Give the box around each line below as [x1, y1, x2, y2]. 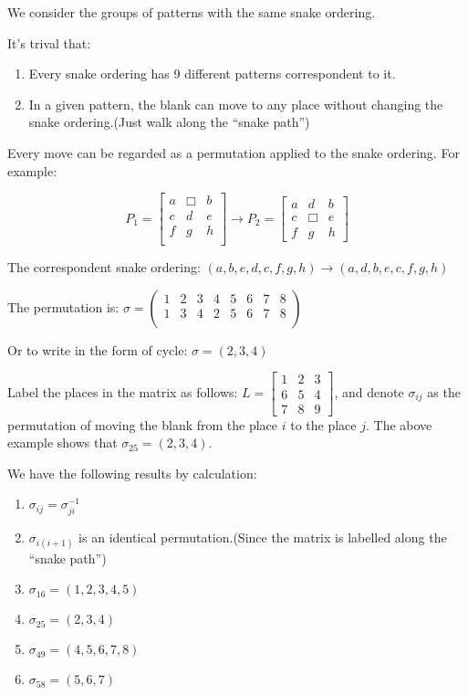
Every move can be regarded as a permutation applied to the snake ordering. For [7, 142, 460, 162]
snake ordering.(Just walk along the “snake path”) [28, 112, 310, 132]
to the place [290, 415, 357, 434]
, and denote [334, 383, 404, 402]
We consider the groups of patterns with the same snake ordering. [7, 3, 376, 21]
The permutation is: [7, 297, 120, 316]
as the [427, 383, 461, 402]
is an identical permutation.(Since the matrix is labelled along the [78, 527, 447, 546]
